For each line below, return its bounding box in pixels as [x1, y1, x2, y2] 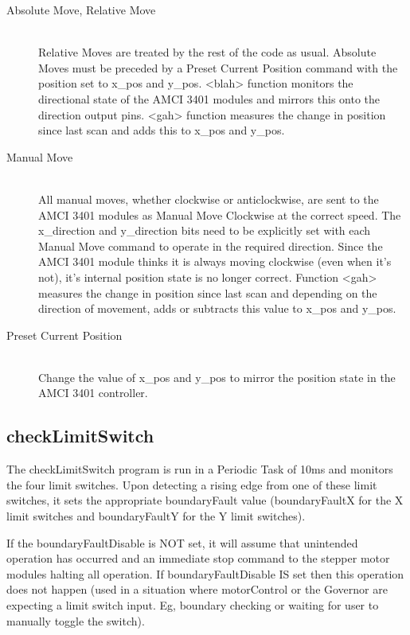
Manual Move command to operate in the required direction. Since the [38, 237, 383, 254]
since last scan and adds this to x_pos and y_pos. [38, 122, 285, 138]
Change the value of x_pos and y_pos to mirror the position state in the [38, 368, 396, 385]
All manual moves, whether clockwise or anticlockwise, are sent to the [38, 190, 379, 207]
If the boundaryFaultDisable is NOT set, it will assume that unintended [6, 534, 358, 551]
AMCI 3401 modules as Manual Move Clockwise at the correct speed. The [38, 206, 401, 223]
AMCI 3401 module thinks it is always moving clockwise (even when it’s [38, 253, 392, 270]
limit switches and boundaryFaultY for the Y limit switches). [6, 508, 306, 524]
